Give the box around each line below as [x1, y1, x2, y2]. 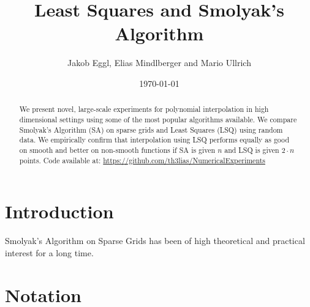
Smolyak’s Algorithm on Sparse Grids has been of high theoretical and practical [5, 234, 305, 247]
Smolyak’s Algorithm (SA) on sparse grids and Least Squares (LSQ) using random [19, 124, 283, 135]
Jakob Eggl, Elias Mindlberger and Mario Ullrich [67, 56, 251, 69]
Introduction [5, 199, 114, 224]
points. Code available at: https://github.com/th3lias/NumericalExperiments [19, 155, 265, 165]
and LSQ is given [224, 144, 279, 155]
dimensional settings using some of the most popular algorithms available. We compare [19, 114, 297, 124]
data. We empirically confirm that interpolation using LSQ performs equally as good [19, 135, 290, 145]
